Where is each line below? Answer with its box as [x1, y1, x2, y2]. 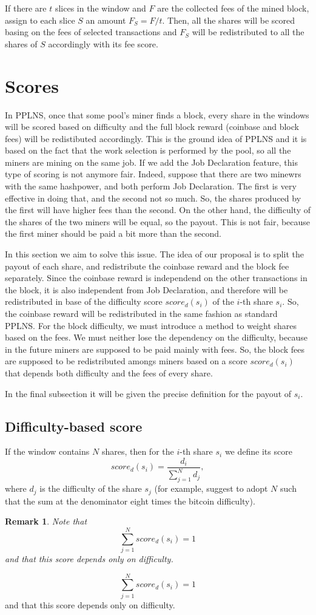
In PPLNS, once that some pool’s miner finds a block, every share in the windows [5, 108, 309, 121]
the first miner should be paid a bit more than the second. [5, 227, 221, 240]
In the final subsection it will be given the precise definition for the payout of [5, 387, 292, 399]
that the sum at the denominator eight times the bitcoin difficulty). [5, 494, 255, 507]
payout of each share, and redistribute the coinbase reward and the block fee [5, 259, 289, 272]
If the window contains [5, 445, 90, 458]
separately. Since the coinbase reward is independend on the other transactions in [5, 271, 308, 284]
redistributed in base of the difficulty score [5, 295, 163, 308]
